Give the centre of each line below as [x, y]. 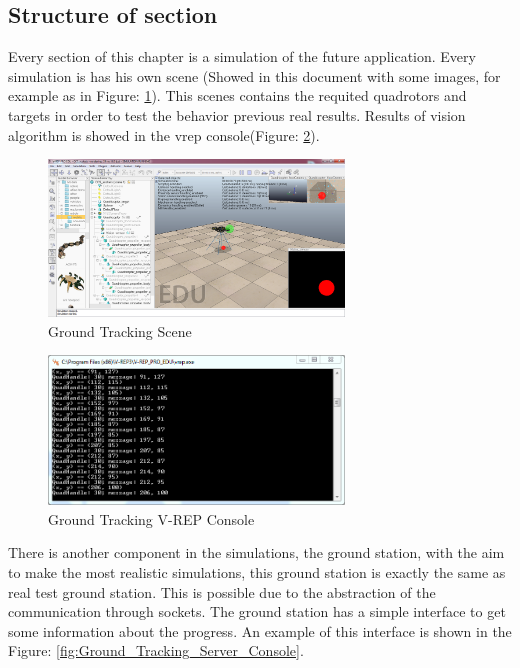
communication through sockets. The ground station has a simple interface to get [257, 611]
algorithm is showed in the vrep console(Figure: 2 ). [164, 134]
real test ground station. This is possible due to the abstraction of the [222, 591]
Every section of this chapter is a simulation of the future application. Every [242, 56]
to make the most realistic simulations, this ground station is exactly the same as [257, 572]
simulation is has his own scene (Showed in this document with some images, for [254, 75]
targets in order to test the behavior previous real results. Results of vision [237, 114]
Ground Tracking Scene [120, 330]
